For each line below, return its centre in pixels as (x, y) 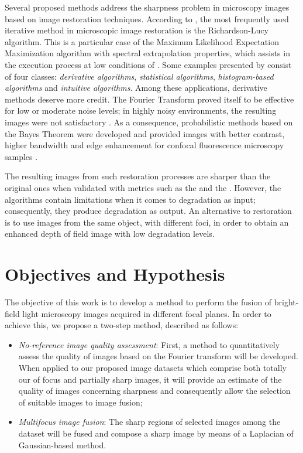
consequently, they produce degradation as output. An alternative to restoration (148, 211)
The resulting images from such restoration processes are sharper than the (138, 176)
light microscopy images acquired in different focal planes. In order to (147, 313)
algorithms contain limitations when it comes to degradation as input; (130, 199)
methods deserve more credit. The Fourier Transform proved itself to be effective (149, 99)
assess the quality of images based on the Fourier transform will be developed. (158, 356)
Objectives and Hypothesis (115, 274)
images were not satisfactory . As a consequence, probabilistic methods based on (149, 122)
